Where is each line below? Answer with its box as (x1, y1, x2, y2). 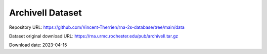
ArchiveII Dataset (9, 7, 82, 18)
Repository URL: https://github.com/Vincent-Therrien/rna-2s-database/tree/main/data (9, 24, 185, 30)
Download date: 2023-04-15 (9, 42, 67, 48)
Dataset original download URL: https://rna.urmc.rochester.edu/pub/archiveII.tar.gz (9, 33, 178, 39)
